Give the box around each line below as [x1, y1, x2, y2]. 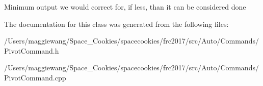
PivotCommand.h [4, 45, 59, 56]
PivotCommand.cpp [4, 72, 66, 82]
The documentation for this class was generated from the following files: [4, 18, 229, 29]
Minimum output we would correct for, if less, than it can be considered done [4, 2, 246, 12]
